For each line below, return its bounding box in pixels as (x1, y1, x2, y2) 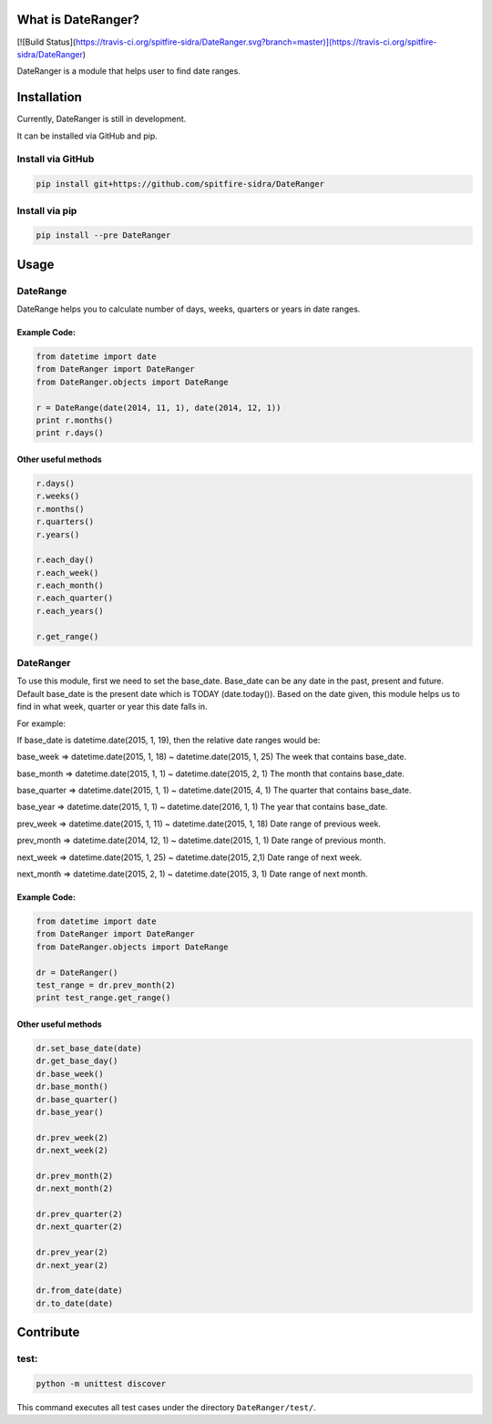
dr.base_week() (36, 1069, 104, 1079)
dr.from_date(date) (36, 1286, 123, 1296)
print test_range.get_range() (36, 993, 171, 1003)
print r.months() (36, 415, 114, 425)
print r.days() (36, 428, 104, 438)
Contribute (16, 1325, 80, 1340)
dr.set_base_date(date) (36, 1043, 143, 1053)
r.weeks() (36, 491, 80, 501)
